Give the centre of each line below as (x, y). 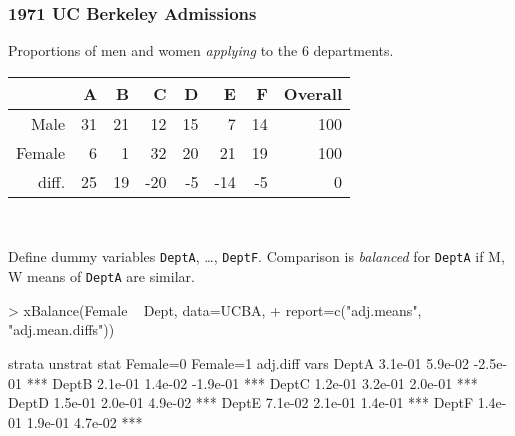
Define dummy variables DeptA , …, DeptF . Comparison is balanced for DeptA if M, (256, 256)
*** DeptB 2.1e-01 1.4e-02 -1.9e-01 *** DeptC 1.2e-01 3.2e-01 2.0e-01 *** (252, 382)
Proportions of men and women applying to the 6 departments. (201, 50)
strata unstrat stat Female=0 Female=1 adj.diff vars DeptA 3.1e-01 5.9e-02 (239, 362)
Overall (313, 93)
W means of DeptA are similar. (101, 276)
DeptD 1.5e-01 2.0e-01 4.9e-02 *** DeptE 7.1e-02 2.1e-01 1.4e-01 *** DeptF (241, 402)
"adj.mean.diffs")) (61, 329)
